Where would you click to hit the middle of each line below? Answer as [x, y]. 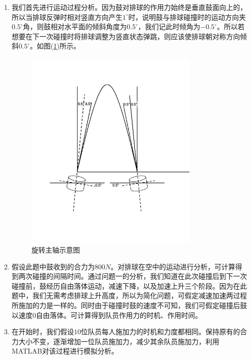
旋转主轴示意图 [56, 250]
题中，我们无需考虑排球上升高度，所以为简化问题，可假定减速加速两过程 [129, 295]
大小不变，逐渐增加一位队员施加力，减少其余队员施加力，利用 [119, 341]
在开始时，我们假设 [43, 332]
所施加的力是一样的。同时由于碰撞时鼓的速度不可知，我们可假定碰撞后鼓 [129, 305]
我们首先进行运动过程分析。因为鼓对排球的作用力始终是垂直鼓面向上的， [129, 7]
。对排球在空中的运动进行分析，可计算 [173, 266]
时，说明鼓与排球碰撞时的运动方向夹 [187, 17]
